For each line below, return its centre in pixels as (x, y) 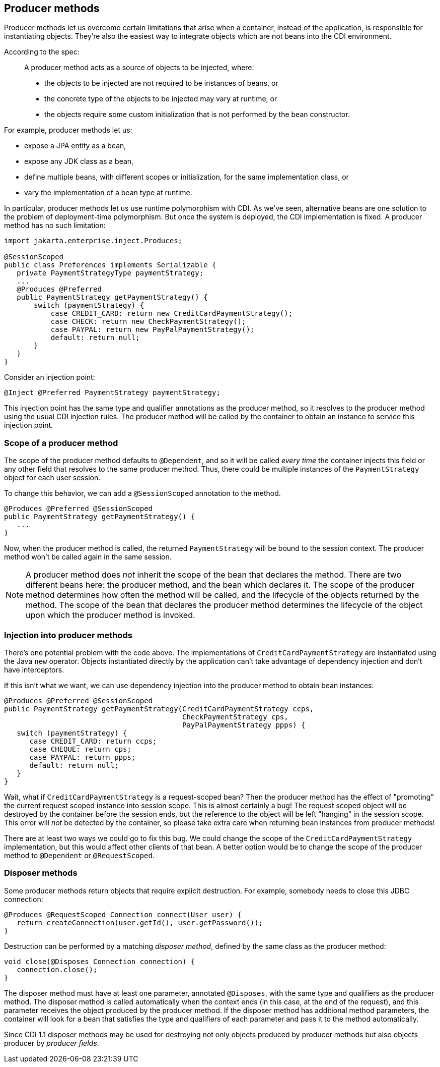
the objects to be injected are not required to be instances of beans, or (161, 83)
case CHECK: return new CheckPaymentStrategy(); (148, 322)
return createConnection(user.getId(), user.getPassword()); (140, 922)
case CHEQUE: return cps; (80, 749)
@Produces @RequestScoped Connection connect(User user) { (123, 914)
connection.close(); (57, 969)
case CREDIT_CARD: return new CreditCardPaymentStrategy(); (172, 314)
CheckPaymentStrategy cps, (235, 717)
